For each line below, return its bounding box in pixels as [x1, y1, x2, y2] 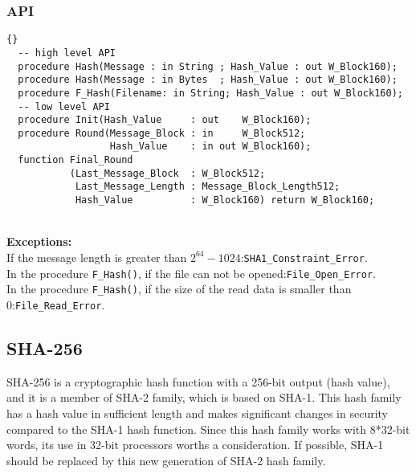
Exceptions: [6, 233, 72, 250]
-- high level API [18, 47, 116, 59]
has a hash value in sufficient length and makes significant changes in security [6, 404, 388, 421]
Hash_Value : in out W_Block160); [109, 141, 312, 153]
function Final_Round [18, 154, 133, 166]
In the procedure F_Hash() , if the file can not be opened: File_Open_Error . [6, 264, 376, 281]
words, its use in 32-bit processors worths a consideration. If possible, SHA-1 [6, 436, 384, 453]
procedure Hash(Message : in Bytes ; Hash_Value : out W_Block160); [18, 74, 398, 86]
